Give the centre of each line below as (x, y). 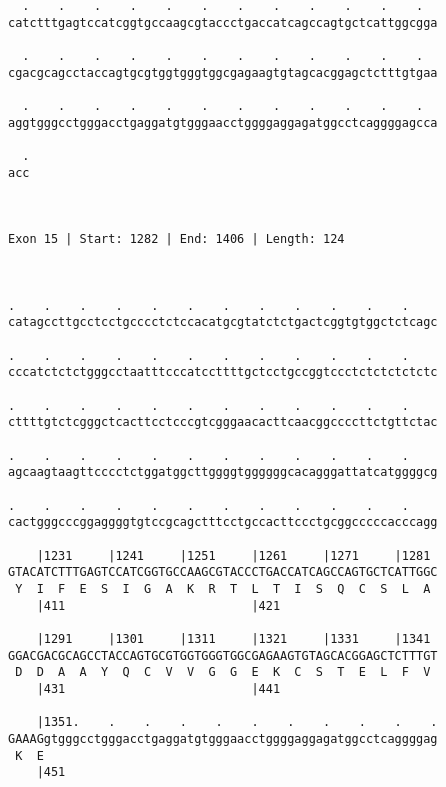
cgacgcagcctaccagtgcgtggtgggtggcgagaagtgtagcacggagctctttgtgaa (223, 72)
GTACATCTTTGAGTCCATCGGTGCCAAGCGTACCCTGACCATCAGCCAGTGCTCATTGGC (223, 572)
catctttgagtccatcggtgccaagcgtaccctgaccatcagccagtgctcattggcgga (223, 22)
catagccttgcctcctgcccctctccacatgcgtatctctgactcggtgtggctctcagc (223, 322)
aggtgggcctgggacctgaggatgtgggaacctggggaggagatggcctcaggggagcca (223, 122)
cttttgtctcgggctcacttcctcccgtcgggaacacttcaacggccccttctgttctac (223, 422)
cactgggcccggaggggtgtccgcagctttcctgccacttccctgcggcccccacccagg (223, 522)
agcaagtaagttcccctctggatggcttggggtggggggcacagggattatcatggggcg (223, 472)
